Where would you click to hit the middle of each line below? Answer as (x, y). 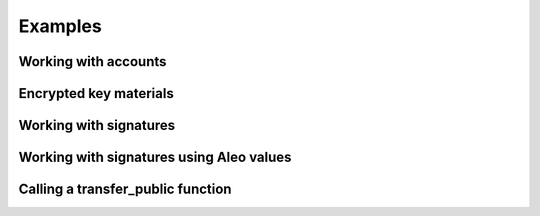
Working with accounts (92, 61)
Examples (60, 26)
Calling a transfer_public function (125, 189)
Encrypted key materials (96, 93)
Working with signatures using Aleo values (155, 157)
